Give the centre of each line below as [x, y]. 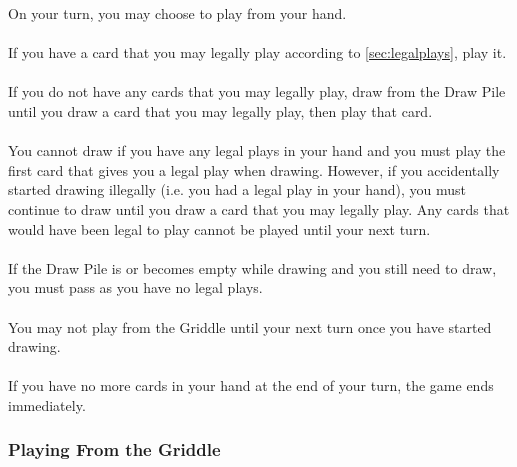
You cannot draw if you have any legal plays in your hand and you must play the [257, 150]
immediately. [47, 404]
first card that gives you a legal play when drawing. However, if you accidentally [254, 169]
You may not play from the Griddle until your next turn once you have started [250, 326]
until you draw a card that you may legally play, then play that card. [220, 110]
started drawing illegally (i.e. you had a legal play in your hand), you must [237, 189]
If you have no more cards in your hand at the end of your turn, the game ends [251, 385]
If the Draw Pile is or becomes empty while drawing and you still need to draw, [252, 267]
